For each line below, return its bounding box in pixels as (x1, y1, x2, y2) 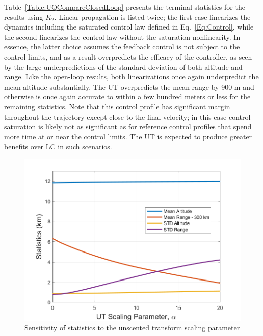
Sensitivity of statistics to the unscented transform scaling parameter (24, 322, 240, 333)
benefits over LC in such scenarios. (4, 141, 112, 152)
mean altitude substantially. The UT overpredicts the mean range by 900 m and (4, 81, 254, 92)
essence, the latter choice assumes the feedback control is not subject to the (4, 41, 240, 52)
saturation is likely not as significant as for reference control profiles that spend (4, 121, 252, 132)
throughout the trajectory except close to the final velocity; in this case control (4, 111, 251, 122)
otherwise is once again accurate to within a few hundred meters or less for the (4, 91, 251, 102)
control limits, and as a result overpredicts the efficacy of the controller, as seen (4, 51, 252, 62)
